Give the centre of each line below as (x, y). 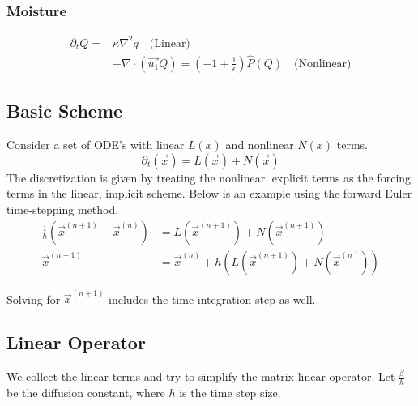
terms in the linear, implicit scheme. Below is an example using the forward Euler (209, 193)
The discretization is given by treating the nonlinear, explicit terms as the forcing (209, 177)
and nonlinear (260, 145)
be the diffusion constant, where (86, 392)
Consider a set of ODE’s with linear (96, 145)
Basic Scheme (65, 111)
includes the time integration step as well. (212, 299)
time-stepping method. (63, 209)
